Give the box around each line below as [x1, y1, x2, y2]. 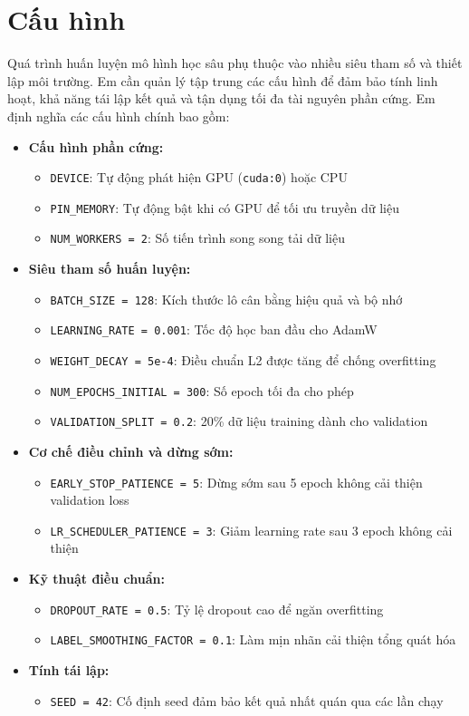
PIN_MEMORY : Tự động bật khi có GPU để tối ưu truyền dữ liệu [50, 198, 399, 217]
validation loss [50, 490, 129, 509]
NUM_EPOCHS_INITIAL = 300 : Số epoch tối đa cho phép [50, 381, 354, 400]
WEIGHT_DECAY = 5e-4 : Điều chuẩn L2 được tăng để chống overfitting [50, 350, 436, 369]
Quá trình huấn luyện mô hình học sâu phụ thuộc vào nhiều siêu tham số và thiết [7, 53, 463, 73]
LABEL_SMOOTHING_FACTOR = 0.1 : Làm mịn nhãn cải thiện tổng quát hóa [50, 630, 456, 649]
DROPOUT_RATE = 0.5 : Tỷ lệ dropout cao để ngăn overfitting [50, 599, 384, 618]
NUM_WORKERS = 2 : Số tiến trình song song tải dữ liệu [50, 228, 345, 247]
